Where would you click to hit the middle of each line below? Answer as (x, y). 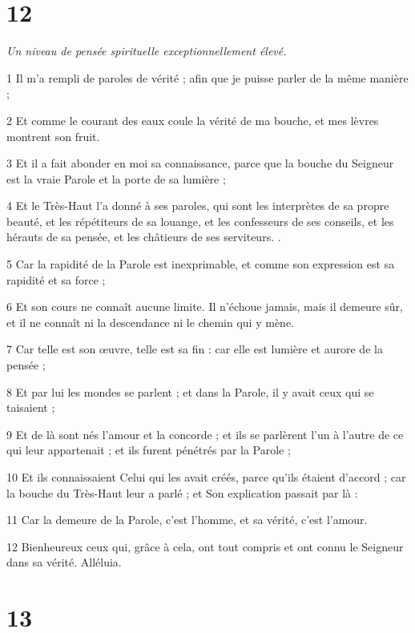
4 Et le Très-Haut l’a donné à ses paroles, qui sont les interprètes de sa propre (198, 206)
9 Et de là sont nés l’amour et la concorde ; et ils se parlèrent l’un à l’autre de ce (205, 434)
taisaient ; (31, 407)
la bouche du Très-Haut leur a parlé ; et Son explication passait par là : (182, 492)
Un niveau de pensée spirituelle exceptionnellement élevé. (147, 51)
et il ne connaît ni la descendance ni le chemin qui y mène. (150, 322)
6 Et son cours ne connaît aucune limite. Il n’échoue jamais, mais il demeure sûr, (205, 306)
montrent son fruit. (53, 136)
